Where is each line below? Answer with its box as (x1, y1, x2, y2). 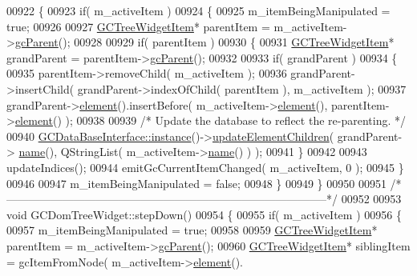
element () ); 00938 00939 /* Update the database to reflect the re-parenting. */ (14, 112, 406, 129)
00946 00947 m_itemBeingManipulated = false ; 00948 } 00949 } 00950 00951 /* (6, 174, 402, 191)
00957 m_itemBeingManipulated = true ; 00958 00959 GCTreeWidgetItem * (6, 222, 378, 238)
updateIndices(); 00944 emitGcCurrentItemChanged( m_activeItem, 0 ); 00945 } (6, 158, 404, 175)
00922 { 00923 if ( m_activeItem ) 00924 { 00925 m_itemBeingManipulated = (6, 2, 391, 18)
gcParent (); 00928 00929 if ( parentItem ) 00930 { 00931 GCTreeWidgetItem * (14, 34, 395, 50)
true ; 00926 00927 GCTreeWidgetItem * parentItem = (6, 18, 270, 34)
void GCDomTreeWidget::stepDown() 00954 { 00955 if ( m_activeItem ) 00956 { (6, 206, 402, 222)
